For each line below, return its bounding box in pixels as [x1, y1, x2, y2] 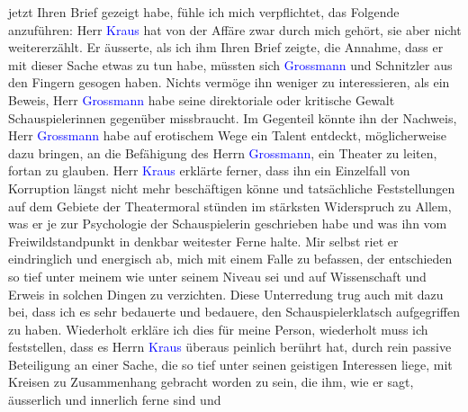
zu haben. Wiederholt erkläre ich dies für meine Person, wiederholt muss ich [8, 319, 428, 338]
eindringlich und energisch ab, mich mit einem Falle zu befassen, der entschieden [8, 249, 453, 268]
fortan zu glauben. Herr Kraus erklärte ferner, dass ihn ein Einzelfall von [8, 161, 410, 180]
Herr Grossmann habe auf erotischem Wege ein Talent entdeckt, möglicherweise [8, 126, 447, 145]
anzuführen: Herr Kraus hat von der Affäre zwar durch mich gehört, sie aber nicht [8, 20, 462, 39]
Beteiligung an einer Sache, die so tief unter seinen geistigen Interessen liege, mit [8, 354, 453, 373]
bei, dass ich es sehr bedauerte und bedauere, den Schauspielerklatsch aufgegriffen [8, 302, 460, 321]
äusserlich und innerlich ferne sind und [8, 390, 221, 409]
